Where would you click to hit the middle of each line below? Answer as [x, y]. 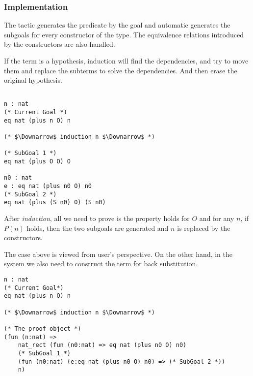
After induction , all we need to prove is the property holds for [97, 218]
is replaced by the [204, 228]
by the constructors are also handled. [60, 44]
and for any [217, 218]
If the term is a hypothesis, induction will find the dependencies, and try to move [126, 61]
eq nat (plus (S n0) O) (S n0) [55, 203]
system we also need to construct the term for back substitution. [101, 264]
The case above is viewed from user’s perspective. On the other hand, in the [118, 254]
